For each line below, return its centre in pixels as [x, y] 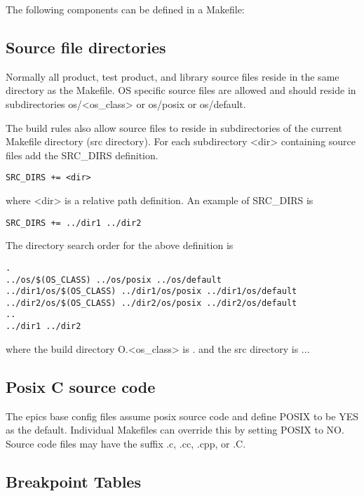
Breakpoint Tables [73, 481]
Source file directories [86, 47]
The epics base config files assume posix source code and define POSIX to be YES [182, 416]
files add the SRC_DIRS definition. [82, 155]
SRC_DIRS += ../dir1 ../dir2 [74, 223]
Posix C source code [81, 386]
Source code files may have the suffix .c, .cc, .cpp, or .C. [126, 443]
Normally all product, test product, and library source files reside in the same [173, 76]
